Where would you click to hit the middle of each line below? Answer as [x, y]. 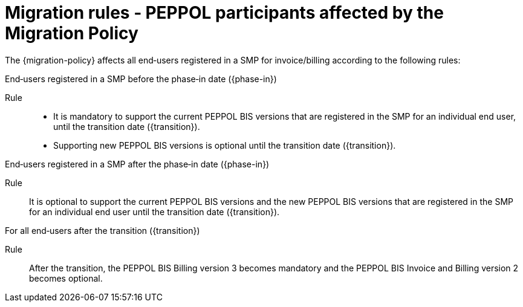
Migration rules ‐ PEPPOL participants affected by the [224, 13]
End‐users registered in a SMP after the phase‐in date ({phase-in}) [137, 164]
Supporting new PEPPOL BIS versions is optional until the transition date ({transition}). [225, 145]
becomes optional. [66, 278]
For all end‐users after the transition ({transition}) [102, 230]
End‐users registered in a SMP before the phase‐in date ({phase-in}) [141, 79]
